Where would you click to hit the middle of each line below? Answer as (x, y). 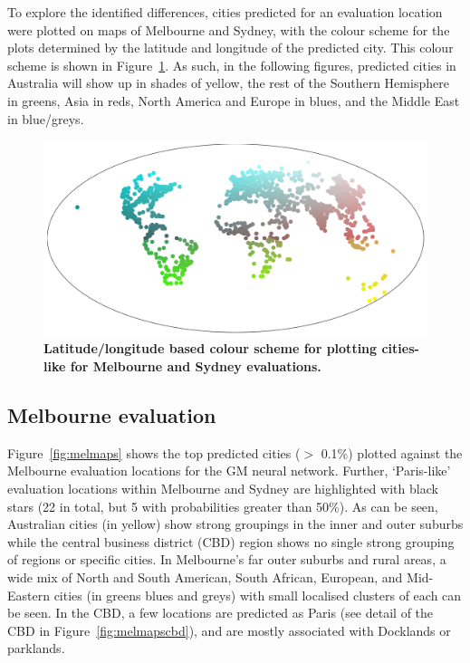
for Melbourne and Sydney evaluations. (196, 366)
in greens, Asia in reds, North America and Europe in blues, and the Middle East (234, 100)
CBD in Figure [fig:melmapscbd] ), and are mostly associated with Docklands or (229, 630)
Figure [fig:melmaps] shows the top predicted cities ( (154, 452)
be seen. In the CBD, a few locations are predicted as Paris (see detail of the (221, 613)
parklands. (36, 648)
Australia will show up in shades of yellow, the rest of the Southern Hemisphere (228, 83)
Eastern (29, 595)
